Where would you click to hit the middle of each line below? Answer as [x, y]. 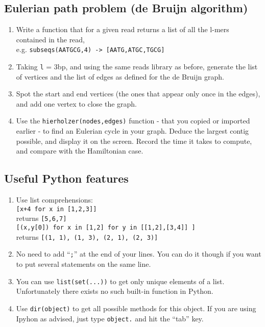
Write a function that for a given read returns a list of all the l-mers [123, 29]
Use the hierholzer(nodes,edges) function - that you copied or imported [133, 121]
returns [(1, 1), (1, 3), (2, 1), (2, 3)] [87, 236]
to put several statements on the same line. [83, 264]
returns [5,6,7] [41, 218]
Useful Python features [66, 178]
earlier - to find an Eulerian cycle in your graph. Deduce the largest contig [132, 131]
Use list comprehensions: [54, 200]
